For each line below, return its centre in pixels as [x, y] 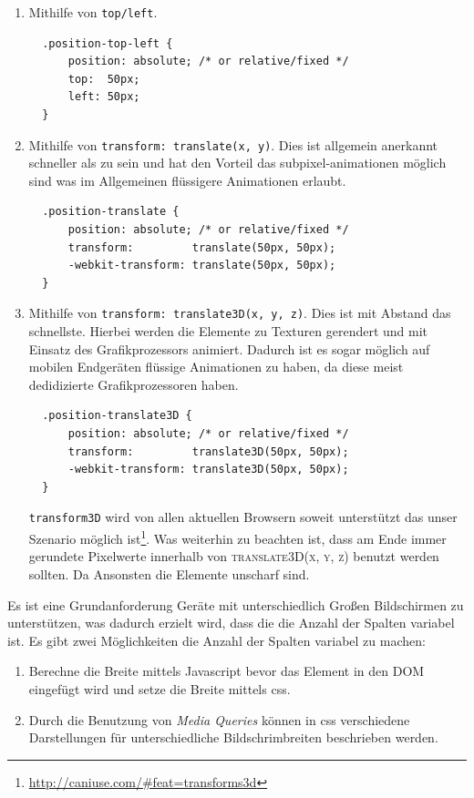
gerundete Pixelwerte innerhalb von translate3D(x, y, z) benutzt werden [234, 556]
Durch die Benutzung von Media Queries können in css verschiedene [219, 719]
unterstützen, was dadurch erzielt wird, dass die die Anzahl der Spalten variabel [231, 623]
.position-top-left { [108, 43]
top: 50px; [104, 79]
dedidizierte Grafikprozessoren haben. [134, 384]
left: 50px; [104, 97]
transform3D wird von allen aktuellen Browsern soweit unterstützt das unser [243, 517]
